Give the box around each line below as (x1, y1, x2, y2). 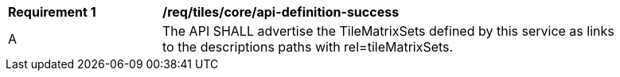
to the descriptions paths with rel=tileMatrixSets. (162, 39, 454, 55)
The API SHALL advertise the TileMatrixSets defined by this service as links (162, 23, 614, 39)
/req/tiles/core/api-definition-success (162, 4, 400, 20)
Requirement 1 (8, 4, 96, 20)
